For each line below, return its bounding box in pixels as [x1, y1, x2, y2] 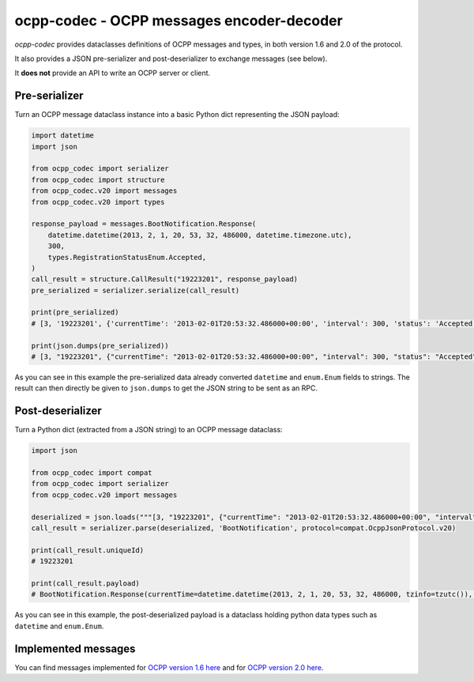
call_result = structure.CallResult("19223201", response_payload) [31, 275, 299, 284]
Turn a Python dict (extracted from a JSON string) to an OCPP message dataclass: [14, 425, 284, 435]
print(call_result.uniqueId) [31, 545, 145, 555]
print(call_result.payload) [31, 578, 140, 588]
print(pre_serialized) [31, 308, 119, 317]
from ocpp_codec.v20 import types [31, 198, 165, 206]
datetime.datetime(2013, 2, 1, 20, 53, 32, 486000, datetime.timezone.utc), [47, 230, 352, 239]
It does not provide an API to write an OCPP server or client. [14, 68, 211, 78]
